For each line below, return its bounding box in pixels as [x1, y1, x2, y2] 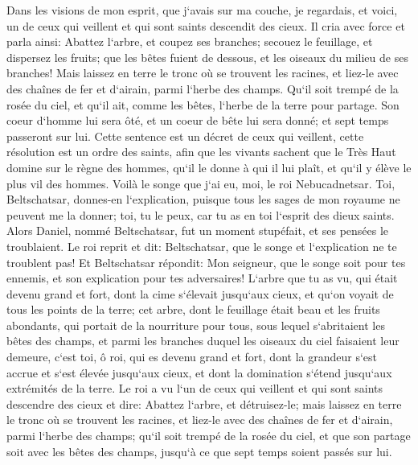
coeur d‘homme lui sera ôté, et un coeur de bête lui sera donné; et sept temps [6, 112, 389, 129]
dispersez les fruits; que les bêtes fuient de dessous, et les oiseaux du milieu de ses [6, 48, 408, 65]
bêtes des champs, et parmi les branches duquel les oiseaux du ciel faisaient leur [6, 332, 400, 349]
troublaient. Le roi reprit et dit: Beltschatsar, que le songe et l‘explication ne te [6, 237, 397, 254]
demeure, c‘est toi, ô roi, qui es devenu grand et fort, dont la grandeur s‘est [6, 348, 377, 365]
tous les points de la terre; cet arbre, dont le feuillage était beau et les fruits [6, 301, 380, 318]
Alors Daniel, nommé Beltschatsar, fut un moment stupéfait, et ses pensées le [6, 222, 389, 239]
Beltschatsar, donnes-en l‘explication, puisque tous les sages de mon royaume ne [6, 191, 400, 208]
